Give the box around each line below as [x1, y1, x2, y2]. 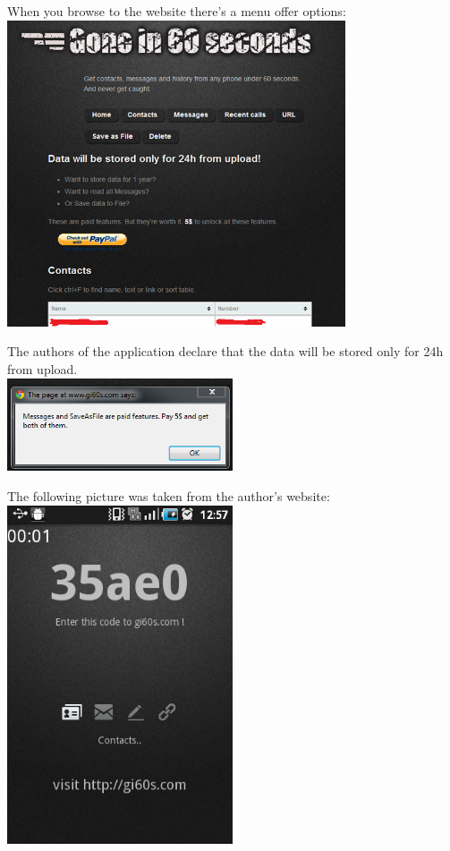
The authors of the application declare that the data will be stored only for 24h [7, 342, 444, 361]
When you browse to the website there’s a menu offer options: [7, 2, 346, 20]
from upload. [7, 359, 78, 378]
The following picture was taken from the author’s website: [7, 487, 330, 506]
